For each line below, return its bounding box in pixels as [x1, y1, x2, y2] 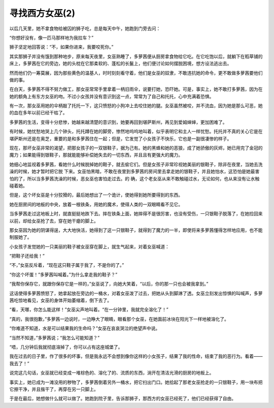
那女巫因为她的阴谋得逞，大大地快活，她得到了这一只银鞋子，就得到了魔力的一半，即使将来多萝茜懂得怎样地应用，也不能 [9, 227, 263, 233]
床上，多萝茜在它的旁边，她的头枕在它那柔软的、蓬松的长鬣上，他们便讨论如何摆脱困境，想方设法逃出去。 [9, 60, 232, 67]
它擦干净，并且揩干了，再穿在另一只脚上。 [9, 386, 98, 392]
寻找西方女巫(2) [9, 8, 76, 19]
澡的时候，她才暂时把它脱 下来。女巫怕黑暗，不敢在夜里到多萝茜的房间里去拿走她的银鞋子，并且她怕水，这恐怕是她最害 [9, 168, 260, 175]
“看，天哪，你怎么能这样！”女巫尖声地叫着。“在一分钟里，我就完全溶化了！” [9, 306, 168, 312]
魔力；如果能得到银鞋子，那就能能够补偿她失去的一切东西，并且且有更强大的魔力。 [9, 152, 183, 158]
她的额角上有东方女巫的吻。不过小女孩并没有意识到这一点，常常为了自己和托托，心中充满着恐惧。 [9, 93, 214, 99]
